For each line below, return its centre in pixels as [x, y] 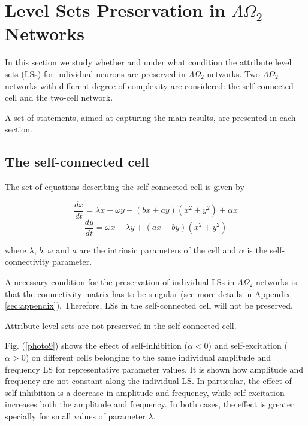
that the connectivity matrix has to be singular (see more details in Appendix [148, 293]
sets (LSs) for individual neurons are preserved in [95, 73]
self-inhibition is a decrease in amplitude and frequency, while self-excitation [145, 392]
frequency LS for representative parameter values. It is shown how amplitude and [154, 369]
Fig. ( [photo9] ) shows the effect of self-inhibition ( [96, 345]
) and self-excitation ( [248, 345]
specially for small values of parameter [75, 416]
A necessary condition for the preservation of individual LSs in [120, 281]
